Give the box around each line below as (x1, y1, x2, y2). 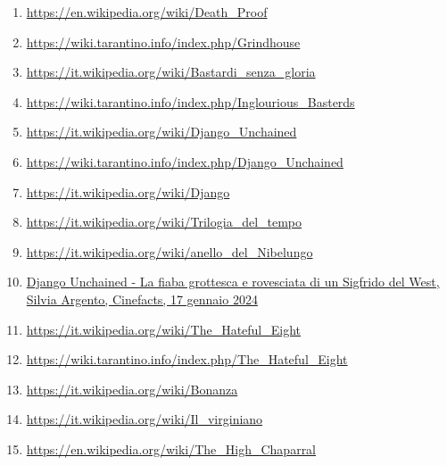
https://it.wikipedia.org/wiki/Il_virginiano (26, 410, 263, 428)
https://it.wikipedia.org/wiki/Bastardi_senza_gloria (26, 62, 316, 81)
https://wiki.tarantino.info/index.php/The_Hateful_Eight (26, 350, 348, 369)
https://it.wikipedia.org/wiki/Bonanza (26, 379, 238, 398)
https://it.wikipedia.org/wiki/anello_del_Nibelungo (26, 242, 313, 261)
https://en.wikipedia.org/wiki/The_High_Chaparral (26, 439, 317, 458)
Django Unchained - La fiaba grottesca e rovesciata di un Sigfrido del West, (26, 272, 440, 291)
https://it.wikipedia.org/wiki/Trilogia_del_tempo (26, 212, 302, 231)
